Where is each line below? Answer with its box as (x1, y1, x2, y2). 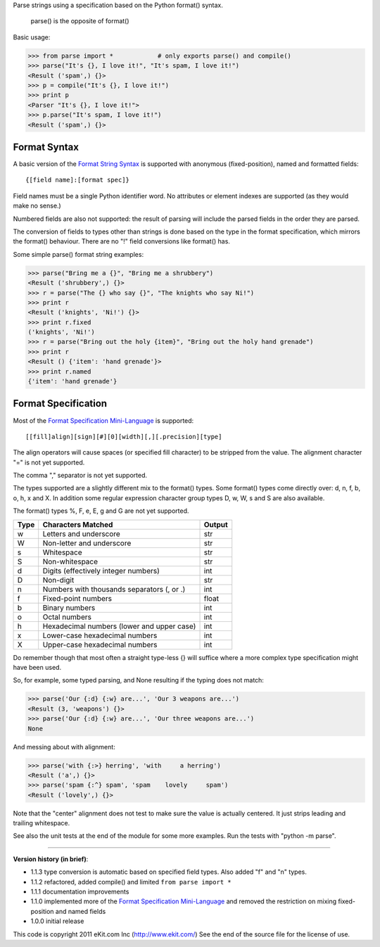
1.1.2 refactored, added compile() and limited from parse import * (30, 877, 232, 886)
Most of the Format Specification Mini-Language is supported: (13, 416, 194, 425)
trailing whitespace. (13, 819, 70, 827)
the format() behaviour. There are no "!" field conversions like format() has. (13, 237, 230, 246)
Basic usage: (13, 32, 51, 42)
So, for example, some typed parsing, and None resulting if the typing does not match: (13, 676, 264, 685)
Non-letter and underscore (42, 538, 132, 548)
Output (203, 519, 228, 529)
